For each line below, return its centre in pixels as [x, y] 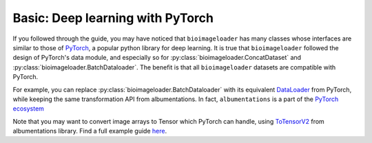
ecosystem [29, 109]
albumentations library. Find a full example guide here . [90, 131]
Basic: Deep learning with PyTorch [113, 18]
